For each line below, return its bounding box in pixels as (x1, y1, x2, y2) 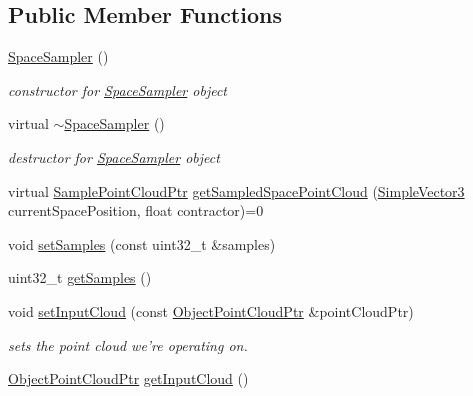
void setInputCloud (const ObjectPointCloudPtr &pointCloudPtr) (8, 300, 414, 321)
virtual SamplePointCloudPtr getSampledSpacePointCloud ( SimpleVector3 (8, 180, 465, 201)
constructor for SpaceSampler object (8, 79, 228, 100)
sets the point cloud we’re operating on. (8, 334, 248, 355)
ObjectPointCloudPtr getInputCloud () (8, 368, 249, 389)
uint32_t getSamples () (8, 267, 152, 288)
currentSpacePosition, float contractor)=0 (8, 200, 264, 221)
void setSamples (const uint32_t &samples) (8, 233, 276, 254)
